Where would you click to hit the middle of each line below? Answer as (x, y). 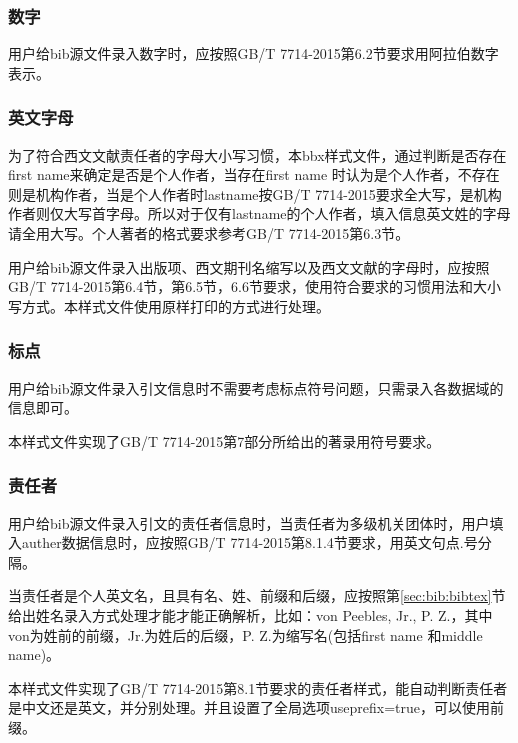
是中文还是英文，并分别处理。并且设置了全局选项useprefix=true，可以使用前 (256, 707)
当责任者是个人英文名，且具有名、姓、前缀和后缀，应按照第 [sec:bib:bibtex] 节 (257, 595)
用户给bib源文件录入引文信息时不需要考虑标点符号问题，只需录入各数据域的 (256, 387)
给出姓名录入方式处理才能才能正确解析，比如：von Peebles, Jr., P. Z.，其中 (250, 614)
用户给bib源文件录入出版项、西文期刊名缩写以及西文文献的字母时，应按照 (249, 266)
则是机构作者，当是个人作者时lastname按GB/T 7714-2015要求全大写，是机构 (255, 193)
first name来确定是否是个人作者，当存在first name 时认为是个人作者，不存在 (254, 174)
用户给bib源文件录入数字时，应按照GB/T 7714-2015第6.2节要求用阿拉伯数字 (253, 53)
